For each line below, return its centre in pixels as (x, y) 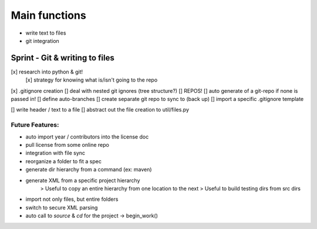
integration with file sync (55, 153)
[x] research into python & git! (47, 72)
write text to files (46, 33)
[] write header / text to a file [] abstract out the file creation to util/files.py (100, 110)
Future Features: (35, 125)
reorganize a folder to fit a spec (64, 161)
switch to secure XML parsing (62, 207)
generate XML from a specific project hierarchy (83, 180)
